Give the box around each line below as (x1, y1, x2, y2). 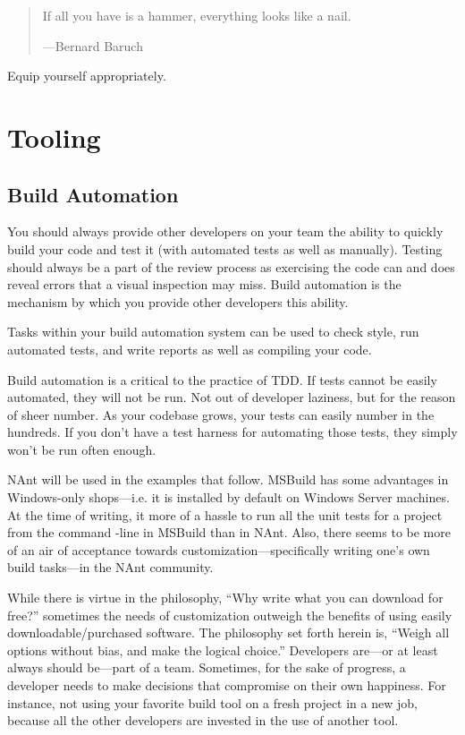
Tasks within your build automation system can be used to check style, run (7, 322, 419, 341)
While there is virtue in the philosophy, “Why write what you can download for (7, 588, 444, 607)
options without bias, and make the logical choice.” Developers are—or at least (7, 640, 438, 659)
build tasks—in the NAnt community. (7, 558, 214, 577)
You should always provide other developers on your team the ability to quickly (7, 222, 444, 241)
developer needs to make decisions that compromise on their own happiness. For (7, 676, 446, 695)
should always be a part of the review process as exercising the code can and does (7, 257, 455, 276)
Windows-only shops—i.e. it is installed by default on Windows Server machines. (7, 488, 450, 507)
